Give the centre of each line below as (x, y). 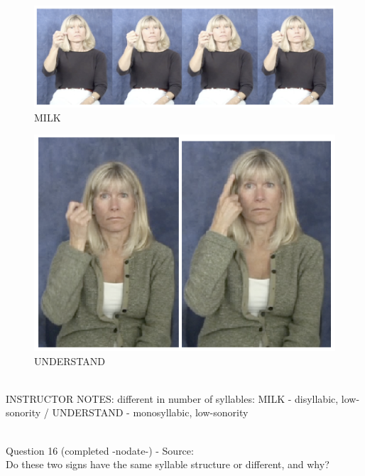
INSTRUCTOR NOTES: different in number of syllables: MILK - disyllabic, (172, 398)
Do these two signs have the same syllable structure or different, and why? (168, 464)
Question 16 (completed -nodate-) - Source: (100, 450)
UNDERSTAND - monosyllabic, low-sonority (150, 412)
